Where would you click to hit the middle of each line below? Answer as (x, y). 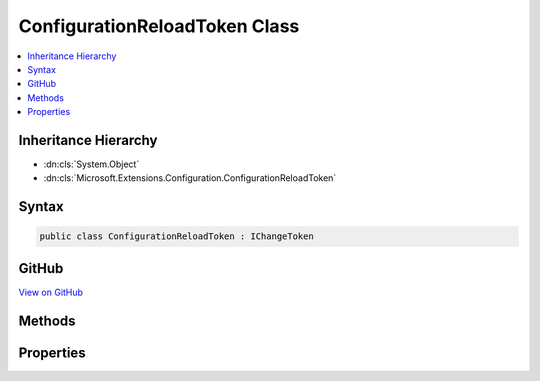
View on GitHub (51, 292)
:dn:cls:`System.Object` (91, 164)
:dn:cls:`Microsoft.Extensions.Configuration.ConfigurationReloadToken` (190, 178)
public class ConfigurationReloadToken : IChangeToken (176, 236)
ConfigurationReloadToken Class (159, 26)
